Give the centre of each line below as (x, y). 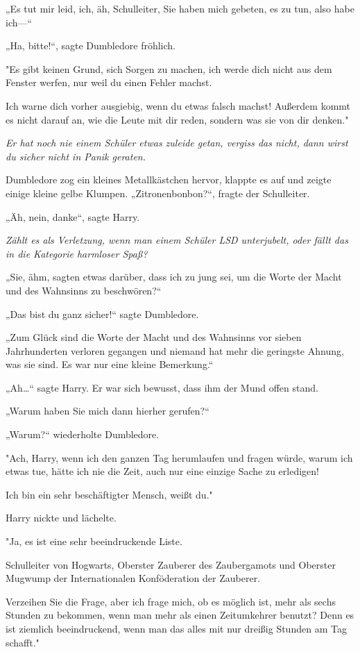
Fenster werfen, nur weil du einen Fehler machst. (109, 82)
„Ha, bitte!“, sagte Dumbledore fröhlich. (91, 45)
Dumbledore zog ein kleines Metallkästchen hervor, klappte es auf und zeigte (169, 179)
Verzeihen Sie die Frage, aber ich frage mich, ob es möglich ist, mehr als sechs (171, 601)
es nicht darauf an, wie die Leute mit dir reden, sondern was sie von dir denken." (177, 119)
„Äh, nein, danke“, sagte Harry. (73, 216)
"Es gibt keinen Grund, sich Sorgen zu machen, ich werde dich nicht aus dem (169, 68)
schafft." (23, 642)
